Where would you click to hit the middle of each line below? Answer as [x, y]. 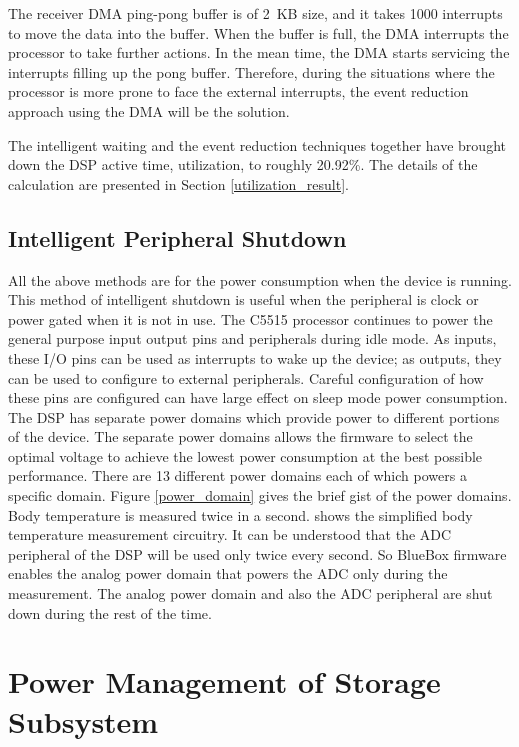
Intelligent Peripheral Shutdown [177, 237]
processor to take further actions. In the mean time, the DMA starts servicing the [259, 52]
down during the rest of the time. [110, 612]
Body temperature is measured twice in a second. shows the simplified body [240, 514]
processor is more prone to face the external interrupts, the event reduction [238, 91]
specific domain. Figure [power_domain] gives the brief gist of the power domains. [260, 495]
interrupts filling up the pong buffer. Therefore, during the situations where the [251, 71]
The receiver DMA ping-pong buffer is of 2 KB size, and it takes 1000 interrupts [255, 13]
